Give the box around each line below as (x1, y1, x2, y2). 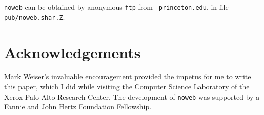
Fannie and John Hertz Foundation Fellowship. (4, 101, 152, 112)
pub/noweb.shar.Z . (4, 11, 65, 22)
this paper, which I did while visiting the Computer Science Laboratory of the (4, 81, 250, 92)
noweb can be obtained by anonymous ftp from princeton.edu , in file (4, 2, 229, 12)
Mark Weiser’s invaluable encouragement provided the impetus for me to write (4, 71, 251, 82)
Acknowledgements (4, 41, 141, 62)
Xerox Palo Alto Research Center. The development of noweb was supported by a (4, 91, 260, 102)
